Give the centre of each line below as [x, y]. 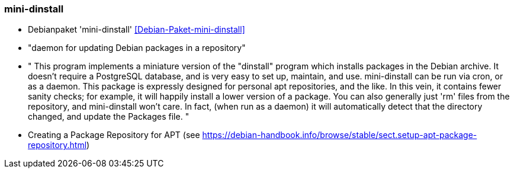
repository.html [57, 145]
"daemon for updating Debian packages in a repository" [137, 48]
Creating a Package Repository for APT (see [114, 135]
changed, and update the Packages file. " [109, 117]
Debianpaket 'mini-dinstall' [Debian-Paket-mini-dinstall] [136, 30]
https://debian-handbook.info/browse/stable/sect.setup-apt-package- [340, 135]
